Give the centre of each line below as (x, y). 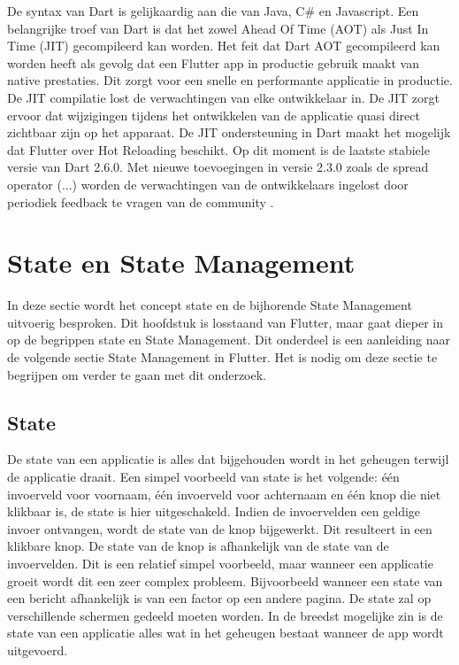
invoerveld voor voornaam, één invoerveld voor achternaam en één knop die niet (224, 494)
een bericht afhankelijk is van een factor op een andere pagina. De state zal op (219, 598)
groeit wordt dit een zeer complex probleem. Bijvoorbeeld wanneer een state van (225, 580)
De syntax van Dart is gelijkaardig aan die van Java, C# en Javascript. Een (213, 11)
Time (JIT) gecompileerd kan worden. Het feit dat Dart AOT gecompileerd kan (224, 46)
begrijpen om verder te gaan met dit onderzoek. (137, 374)
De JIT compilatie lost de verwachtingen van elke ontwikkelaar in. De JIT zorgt (223, 97)
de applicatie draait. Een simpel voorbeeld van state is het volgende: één (203, 477)
